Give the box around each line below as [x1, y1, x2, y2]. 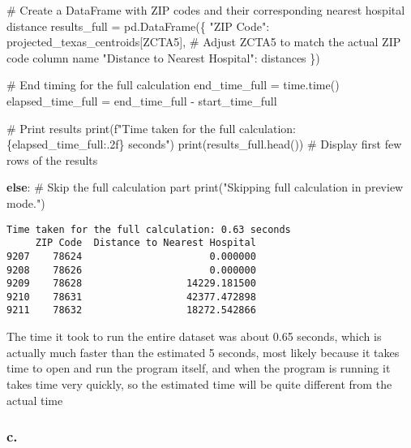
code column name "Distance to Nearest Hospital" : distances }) [6, 49, 320, 66]
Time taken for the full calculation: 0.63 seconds [6, 223, 291, 235]
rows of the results [6, 151, 98, 168]
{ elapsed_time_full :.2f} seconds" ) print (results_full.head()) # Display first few [6, 136, 402, 153]
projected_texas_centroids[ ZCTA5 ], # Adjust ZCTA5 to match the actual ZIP [6, 33, 401, 50]
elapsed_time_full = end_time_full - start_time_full [6, 92, 277, 109]
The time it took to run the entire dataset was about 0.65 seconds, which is [6, 328, 382, 345]
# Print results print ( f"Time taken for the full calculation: [6, 119, 296, 136]
